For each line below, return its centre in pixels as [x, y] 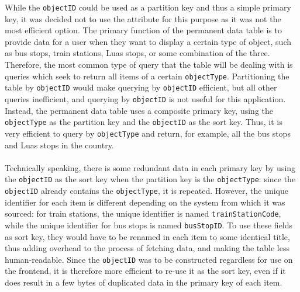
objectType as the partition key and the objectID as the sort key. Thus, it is [144, 122]
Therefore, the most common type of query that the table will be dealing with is [149, 65]
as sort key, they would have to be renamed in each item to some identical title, [147, 236]
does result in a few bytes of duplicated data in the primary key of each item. [144, 282]
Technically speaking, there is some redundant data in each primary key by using [150, 167]
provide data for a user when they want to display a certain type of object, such [148, 41]
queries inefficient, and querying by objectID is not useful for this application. [145, 98]
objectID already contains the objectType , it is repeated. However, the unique [146, 190]
